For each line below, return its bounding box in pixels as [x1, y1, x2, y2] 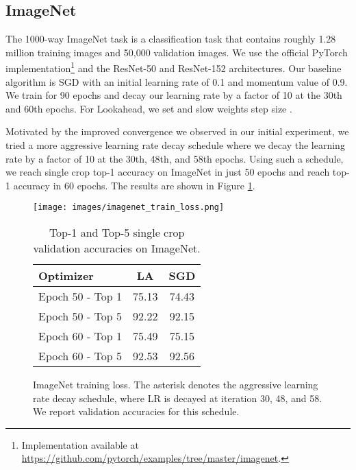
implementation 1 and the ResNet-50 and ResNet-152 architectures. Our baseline [5, 59, 342, 75]
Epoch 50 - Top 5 [38, 308, 123, 325]
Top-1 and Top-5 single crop [49, 224, 185, 241]
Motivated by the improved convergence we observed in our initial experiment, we [5, 124, 349, 139]
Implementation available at [21, 437, 139, 451]
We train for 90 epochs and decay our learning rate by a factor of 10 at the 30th [5, 88, 342, 102]
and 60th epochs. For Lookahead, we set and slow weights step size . [5, 101, 292, 115]
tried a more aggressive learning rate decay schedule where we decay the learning [5, 138, 345, 152]
